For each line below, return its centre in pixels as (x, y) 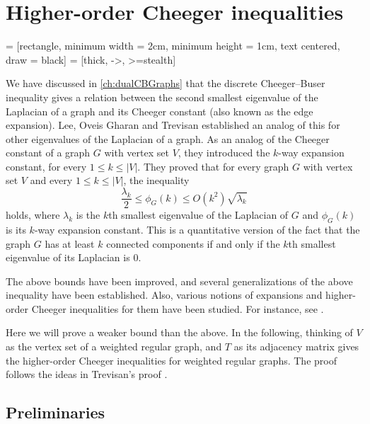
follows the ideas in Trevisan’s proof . (87, 374)
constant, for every (46, 166)
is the (88, 215)
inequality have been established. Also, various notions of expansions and (164, 295)
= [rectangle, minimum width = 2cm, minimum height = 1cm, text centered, (173, 46)
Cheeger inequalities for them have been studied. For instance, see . (178, 308)
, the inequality (156, 180)
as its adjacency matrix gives (296, 346)
